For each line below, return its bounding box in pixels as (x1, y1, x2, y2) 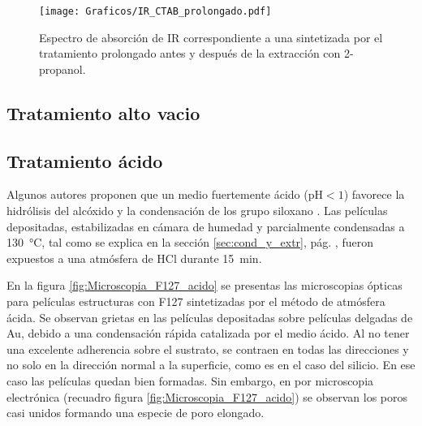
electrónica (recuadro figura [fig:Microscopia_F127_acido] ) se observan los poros (6, 388, 407, 405)
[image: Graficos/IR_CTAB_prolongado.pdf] (39, 6, 272, 17)
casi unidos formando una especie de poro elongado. (6, 404, 265, 421)
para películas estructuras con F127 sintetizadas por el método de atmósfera (6, 292, 385, 309)
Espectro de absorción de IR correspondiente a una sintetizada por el (39, 28, 383, 45)
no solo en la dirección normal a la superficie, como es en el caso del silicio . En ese (6, 356, 416, 373)
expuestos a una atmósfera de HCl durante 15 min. (6, 249, 262, 266)
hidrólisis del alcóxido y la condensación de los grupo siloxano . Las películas (6, 202, 388, 219)
